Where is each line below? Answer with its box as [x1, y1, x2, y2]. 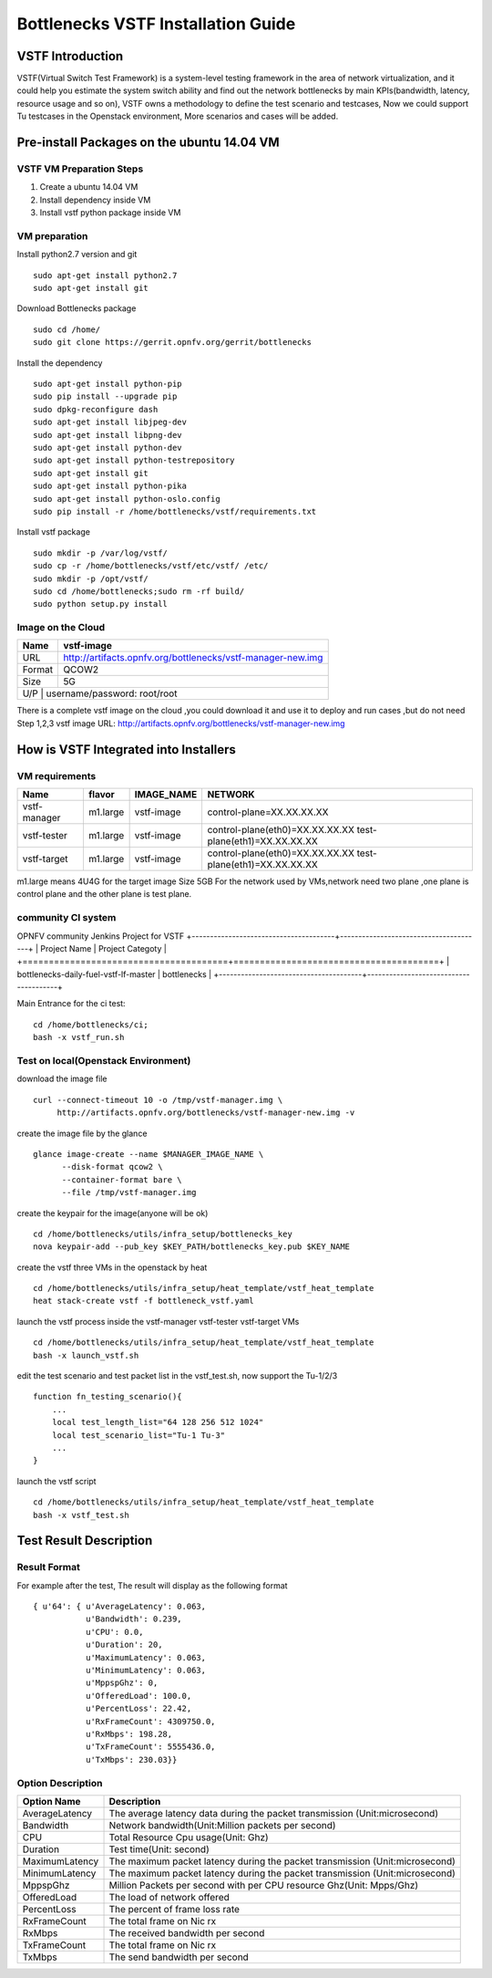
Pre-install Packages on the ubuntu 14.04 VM [16, 135, 280, 151]
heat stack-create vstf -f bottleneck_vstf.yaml [33, 1296, 254, 1307]
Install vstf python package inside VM [39, 207, 181, 218]
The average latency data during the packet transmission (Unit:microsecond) [108, 1806, 439, 1819]
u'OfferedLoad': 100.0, [85, 1691, 192, 1701]
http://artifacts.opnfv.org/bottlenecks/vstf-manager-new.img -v [56, 1108, 355, 1118]
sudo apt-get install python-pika [33, 481, 187, 492]
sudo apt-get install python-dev [33, 442, 182, 453]
